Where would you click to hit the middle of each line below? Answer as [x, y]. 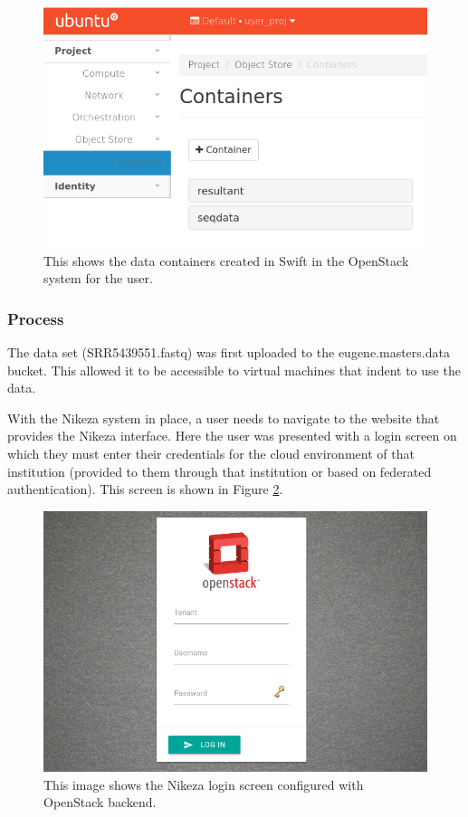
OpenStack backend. [100, 802]
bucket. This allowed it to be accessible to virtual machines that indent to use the [234, 370]
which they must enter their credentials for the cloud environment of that [211, 453]
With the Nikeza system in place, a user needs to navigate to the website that [224, 418]
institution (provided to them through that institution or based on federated [220, 471]
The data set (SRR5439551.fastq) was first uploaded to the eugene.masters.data [229, 352]
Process [36, 318]
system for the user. [98, 278]
